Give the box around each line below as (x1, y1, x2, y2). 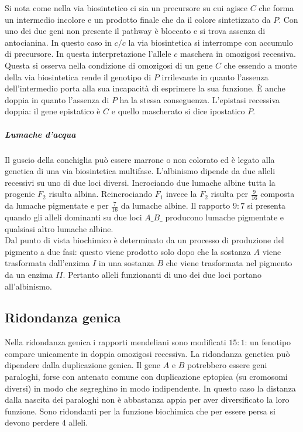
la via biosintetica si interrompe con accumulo (128, 36, 293, 48)
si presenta (247, 199, 285, 212)
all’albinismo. (5, 280, 52, 292)
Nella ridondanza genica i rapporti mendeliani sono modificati (5, 336, 226, 348)
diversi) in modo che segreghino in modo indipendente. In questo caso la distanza (5, 382, 296, 394)
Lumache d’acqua (5, 128, 76, 140)
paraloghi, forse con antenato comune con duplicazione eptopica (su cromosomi (5, 370, 288, 383)
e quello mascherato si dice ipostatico (111, 105, 245, 117)
